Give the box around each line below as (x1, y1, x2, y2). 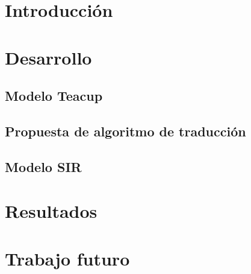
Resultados (5, 199, 98, 223)
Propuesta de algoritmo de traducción (5, 121, 246, 140)
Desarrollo (5, 45, 92, 69)
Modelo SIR (5, 157, 82, 176)
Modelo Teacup (5, 86, 103, 105)
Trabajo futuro (5, 246, 130, 270)
